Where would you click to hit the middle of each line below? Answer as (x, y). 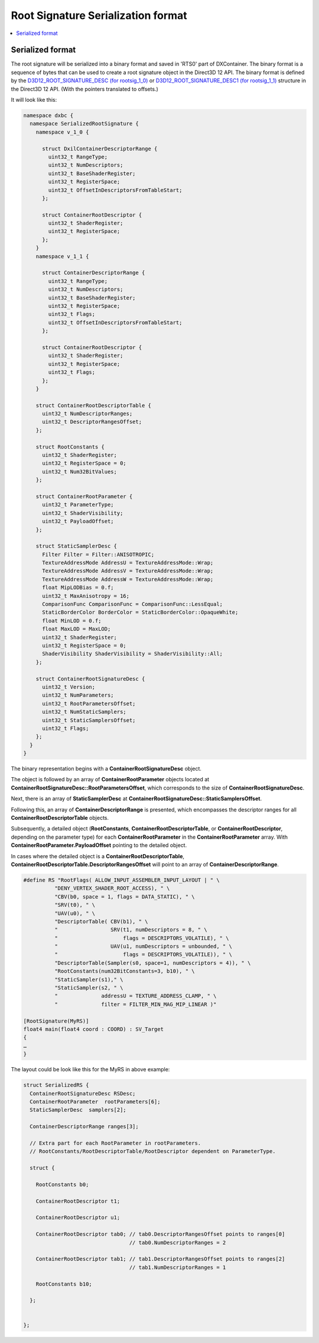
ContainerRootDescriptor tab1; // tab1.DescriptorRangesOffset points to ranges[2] (160, 1259)
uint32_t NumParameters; (78, 695)
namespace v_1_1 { (62, 256)
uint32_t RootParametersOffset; (89, 703)
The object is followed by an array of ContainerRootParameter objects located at (110, 780)
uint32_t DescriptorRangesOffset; (92, 422)
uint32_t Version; (69, 687)
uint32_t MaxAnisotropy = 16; (86, 596)
